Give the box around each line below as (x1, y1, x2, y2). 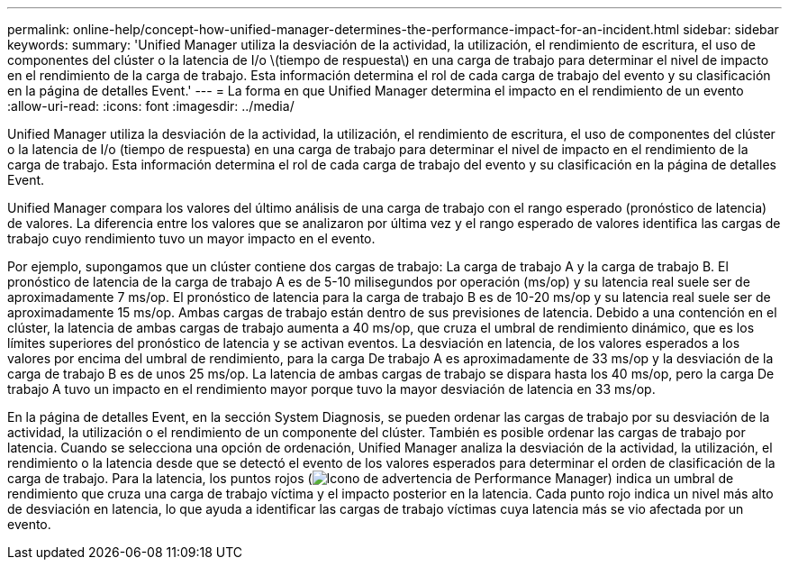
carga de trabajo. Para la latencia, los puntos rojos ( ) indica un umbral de (7, 471, 734, 486)
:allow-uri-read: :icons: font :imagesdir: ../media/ (7, 98, 295, 114)
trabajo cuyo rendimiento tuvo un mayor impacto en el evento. (7, 231, 376, 246)
